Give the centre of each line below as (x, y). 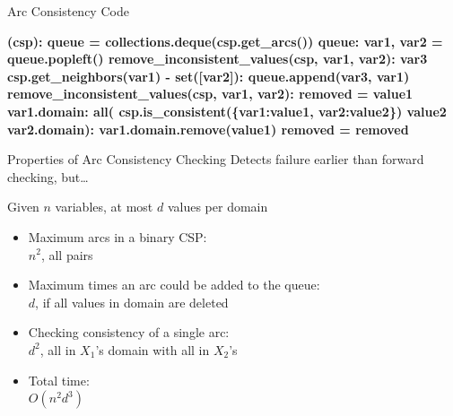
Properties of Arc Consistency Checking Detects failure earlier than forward (216, 159)
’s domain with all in (152, 349)
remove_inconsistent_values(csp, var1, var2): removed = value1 (210, 94)
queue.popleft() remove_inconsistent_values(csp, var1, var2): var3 (218, 59)
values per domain (218, 207)
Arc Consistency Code (68, 11)
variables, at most (104, 207)
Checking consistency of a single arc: (129, 332)
